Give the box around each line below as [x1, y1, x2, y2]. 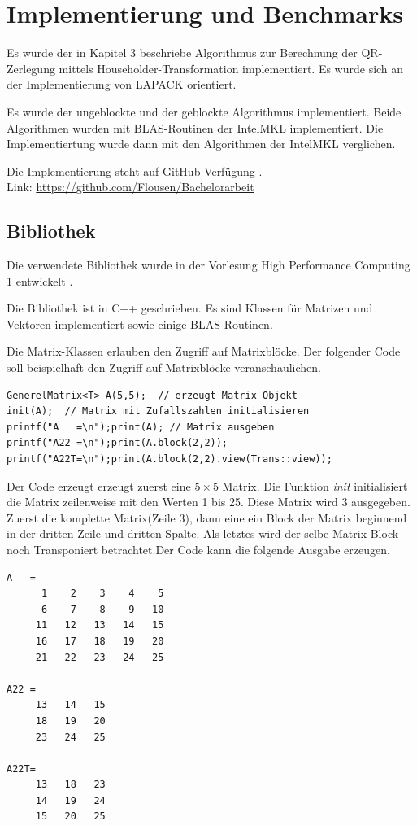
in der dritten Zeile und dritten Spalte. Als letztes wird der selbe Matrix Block [7, 525, 399, 542]
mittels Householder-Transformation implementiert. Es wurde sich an [59, 59, 404, 76]
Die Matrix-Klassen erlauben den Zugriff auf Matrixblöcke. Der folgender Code [7, 343, 401, 360]
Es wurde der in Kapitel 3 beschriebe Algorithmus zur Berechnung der [7, 44, 358, 61]
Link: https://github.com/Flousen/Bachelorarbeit [7, 178, 254, 195]
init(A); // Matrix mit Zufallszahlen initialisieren [7, 405, 310, 417]
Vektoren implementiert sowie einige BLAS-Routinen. [7, 315, 273, 332]
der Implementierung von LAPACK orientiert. [7, 76, 237, 93]
